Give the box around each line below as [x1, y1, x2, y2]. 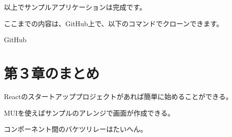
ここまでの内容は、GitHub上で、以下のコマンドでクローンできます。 [4, 18, 223, 28]
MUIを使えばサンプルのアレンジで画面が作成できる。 [4, 107, 174, 118]
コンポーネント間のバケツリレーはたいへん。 [4, 124, 147, 134]
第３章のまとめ [4, 63, 100, 83]
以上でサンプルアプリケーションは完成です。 [4, 2, 146, 12]
